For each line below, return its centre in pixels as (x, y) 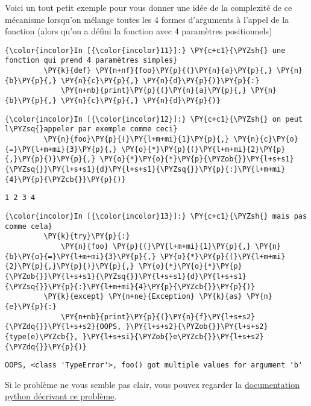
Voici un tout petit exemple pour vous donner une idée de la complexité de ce (149, 7)
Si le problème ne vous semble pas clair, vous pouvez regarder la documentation (152, 384)
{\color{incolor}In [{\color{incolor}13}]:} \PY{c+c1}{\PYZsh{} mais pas (156, 216)
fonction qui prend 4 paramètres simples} (91, 61)
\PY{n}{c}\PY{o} (266, 139)
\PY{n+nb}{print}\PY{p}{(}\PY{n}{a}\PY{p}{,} (154, 91)
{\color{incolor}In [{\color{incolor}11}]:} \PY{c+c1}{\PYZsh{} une (145, 50)
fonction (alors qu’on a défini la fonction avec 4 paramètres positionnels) (139, 31)
